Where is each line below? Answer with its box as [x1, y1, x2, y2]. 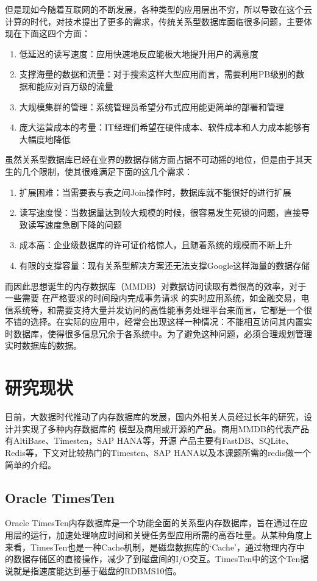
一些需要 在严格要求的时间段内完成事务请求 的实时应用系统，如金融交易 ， [5, 291, 301, 304]
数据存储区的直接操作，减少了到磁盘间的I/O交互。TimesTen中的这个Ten [13, 552, 301, 565]
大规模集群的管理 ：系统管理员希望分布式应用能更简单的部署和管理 [19, 100, 284, 113]
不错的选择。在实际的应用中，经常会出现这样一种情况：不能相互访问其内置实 [5, 315, 312, 328]
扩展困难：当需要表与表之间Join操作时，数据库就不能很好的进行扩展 [19, 185, 291, 198]
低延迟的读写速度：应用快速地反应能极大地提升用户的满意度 [19, 47, 258, 60]
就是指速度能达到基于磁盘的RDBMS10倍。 [13, 564, 182, 577]
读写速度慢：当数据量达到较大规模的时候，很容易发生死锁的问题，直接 [19, 206, 301, 219]
